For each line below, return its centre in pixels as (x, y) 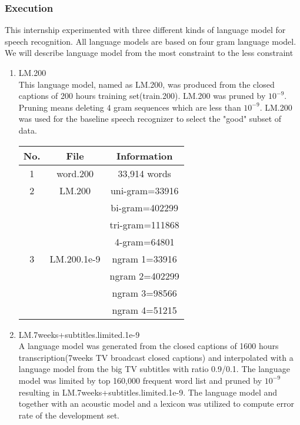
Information (144, 155)
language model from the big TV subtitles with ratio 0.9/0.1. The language (154, 369)
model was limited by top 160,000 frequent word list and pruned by (140, 380)
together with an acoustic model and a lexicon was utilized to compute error (156, 404)
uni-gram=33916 (144, 190)
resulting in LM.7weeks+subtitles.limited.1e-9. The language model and (148, 392)
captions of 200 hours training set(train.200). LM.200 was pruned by (142, 96)
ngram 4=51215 (144, 310)
